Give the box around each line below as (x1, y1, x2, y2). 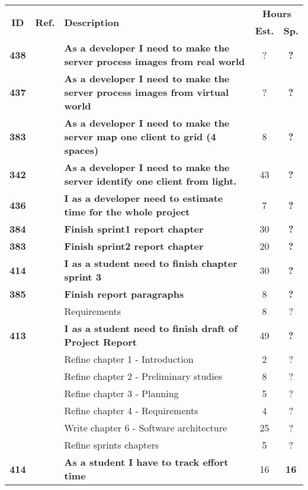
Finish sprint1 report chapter (64, 222, 204, 236)
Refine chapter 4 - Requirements (64, 404, 198, 417)
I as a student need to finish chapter (64, 256, 238, 270)
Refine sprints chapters (64, 438, 159, 452)
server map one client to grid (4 (64, 130, 216, 143)
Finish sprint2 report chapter (64, 239, 204, 253)
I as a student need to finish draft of (64, 321, 238, 335)
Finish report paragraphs (64, 287, 184, 301)
